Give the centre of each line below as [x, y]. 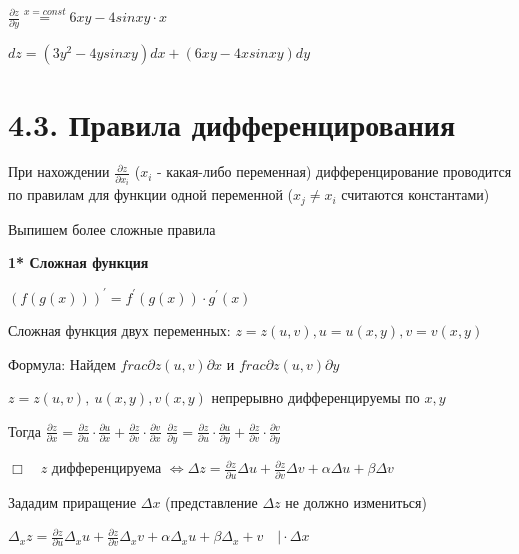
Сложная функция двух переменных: [119, 330]
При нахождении [59, 171]
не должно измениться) [356, 501]
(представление [211, 501]
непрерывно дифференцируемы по [315, 397]
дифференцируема [106, 467]
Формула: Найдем [62, 363]
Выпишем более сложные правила [112, 228]
